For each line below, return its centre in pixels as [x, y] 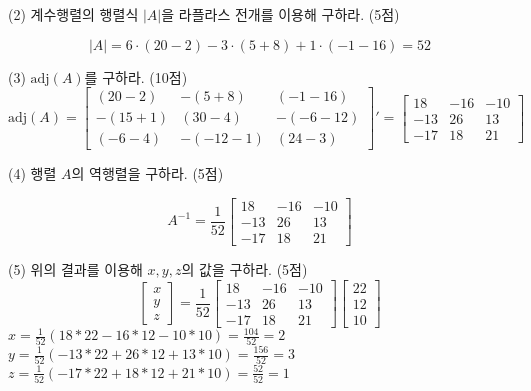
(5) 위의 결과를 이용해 [75, 268]
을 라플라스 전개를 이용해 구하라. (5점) [280, 14]
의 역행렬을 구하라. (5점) [147, 173]
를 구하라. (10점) [136, 76]
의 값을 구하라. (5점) [244, 268]
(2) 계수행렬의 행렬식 [73, 14]
